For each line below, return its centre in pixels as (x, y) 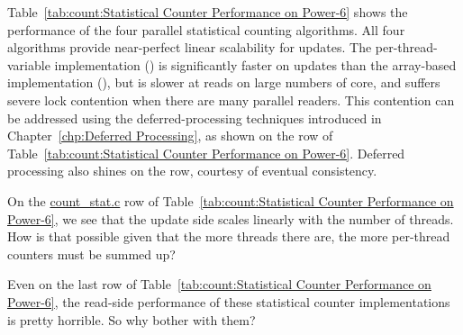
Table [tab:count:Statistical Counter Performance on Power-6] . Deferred (206, 153)
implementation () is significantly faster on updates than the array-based (255, 64)
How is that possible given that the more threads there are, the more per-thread (229, 236)
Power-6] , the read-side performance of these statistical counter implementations (229, 301)
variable (29, 64)
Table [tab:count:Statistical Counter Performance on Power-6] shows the (208, 12)
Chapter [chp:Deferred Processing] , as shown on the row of (170, 136)
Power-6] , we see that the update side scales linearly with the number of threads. (231, 218)
